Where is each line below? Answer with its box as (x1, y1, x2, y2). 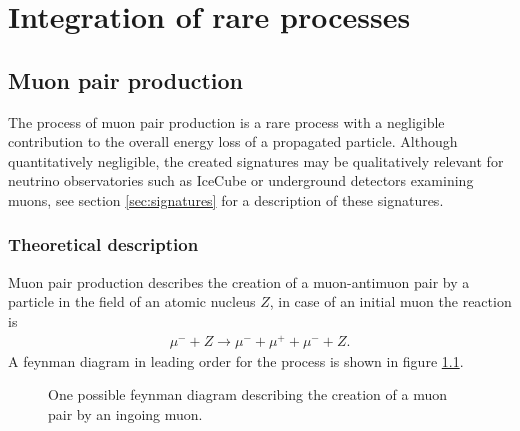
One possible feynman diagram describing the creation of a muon (48, 384, 447, 405)
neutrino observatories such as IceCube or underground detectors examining (8, 170, 474, 191)
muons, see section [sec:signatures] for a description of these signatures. (8, 189, 444, 210)
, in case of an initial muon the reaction (269, 291, 512, 312)
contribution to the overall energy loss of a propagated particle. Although (8, 131, 458, 152)
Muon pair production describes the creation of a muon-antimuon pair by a (8, 271, 470, 292)
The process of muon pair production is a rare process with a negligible (8, 111, 445, 132)
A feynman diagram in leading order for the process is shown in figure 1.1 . (8, 350, 464, 371)
